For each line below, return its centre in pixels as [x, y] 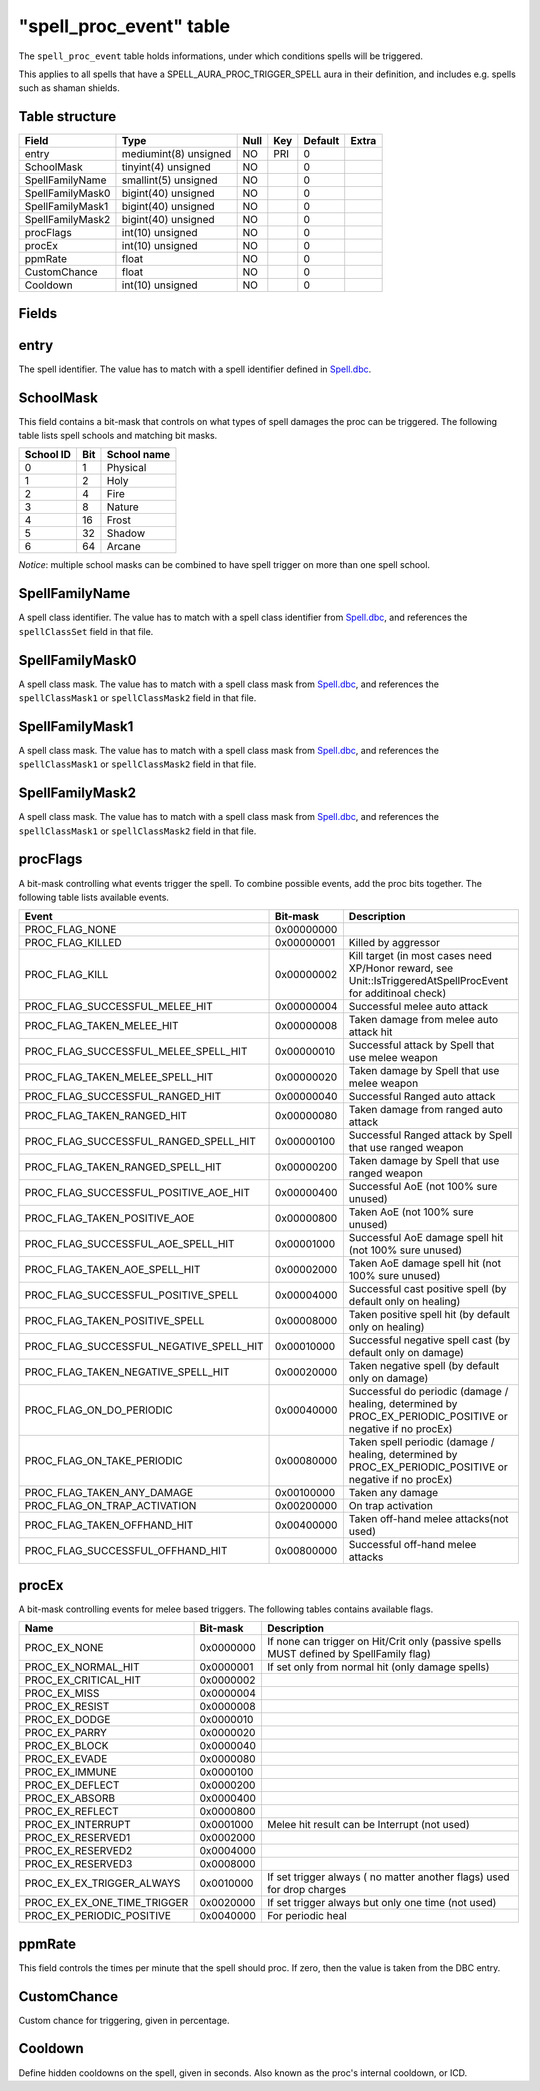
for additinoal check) [397, 993]
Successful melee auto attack [418, 1007]
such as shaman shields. [69, 88]
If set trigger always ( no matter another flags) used [388, 1877]
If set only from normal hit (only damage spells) [378, 1667]
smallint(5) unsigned [170, 180]
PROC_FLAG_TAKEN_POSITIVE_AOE [109, 1218]
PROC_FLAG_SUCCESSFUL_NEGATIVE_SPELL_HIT [144, 1347]
